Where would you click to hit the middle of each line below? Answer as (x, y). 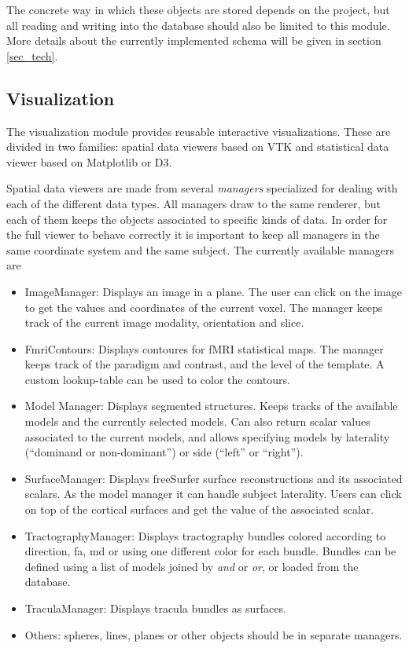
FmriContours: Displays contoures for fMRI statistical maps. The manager (204, 348)
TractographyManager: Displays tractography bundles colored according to (205, 535)
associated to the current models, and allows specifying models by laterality (207, 436)
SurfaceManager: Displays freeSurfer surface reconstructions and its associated (214, 478)
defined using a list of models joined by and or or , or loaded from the (192, 566)
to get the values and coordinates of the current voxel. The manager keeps (204, 307)
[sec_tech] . (32, 55)
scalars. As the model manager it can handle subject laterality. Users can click (213, 494)
